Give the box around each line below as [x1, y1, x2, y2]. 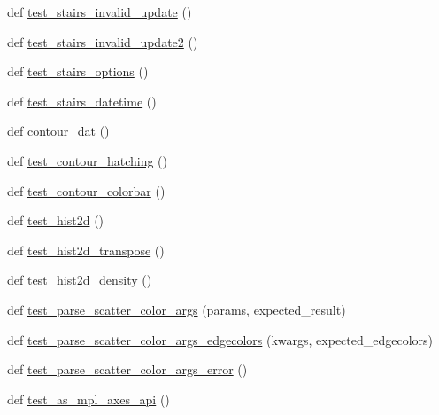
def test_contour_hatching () [7, 151, 167, 169]
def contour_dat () [7, 121, 110, 140]
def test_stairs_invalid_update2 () [7, 32, 198, 51]
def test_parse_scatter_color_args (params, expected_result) [7, 300, 346, 318]
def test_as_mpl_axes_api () [7, 389, 170, 408]
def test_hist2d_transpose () [7, 240, 165, 259]
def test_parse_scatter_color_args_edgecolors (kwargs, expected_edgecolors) [7, 330, 434, 348]
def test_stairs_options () [7, 62, 149, 81]
